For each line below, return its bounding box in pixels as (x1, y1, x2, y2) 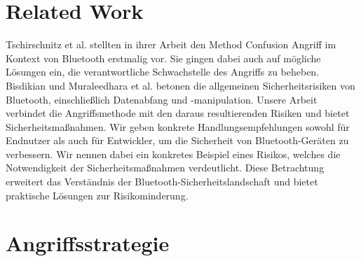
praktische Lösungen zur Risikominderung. (6, 188, 189, 202)
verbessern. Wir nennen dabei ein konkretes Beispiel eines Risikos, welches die (6, 146, 341, 161)
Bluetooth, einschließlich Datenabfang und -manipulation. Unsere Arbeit (6, 92, 318, 106)
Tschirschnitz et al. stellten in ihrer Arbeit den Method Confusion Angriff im (6, 37, 336, 52)
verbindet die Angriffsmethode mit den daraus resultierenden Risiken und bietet (6, 106, 350, 120)
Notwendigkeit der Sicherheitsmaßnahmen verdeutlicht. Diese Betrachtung (6, 160, 325, 175)
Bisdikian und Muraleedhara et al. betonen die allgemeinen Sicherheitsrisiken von (6, 78, 355, 92)
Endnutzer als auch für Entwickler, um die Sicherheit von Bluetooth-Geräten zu (6, 133, 349, 148)
